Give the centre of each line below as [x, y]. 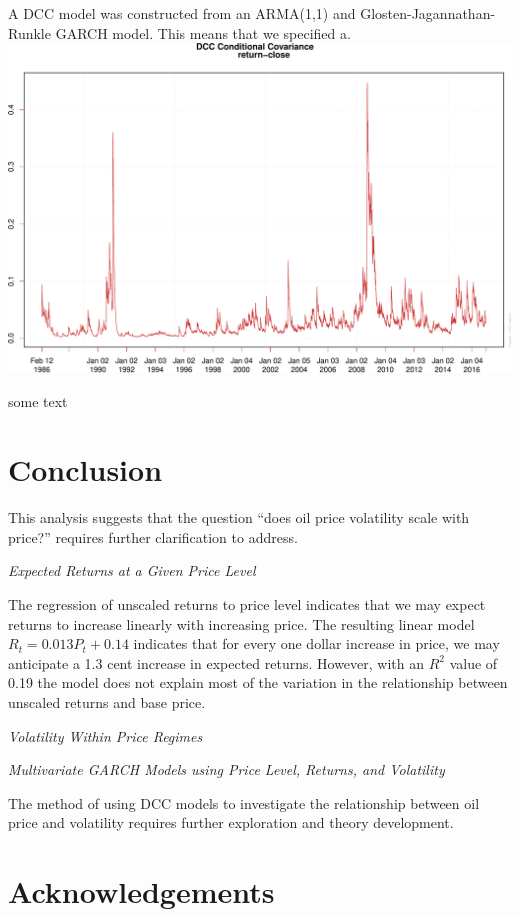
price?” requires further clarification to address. [153, 536]
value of [473, 662]
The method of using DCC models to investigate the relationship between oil [244, 802]
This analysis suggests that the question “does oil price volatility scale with [239, 517]
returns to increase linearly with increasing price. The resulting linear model [241, 623]
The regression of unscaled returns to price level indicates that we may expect [247, 604]
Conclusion [85, 469]
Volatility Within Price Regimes [105, 735]
